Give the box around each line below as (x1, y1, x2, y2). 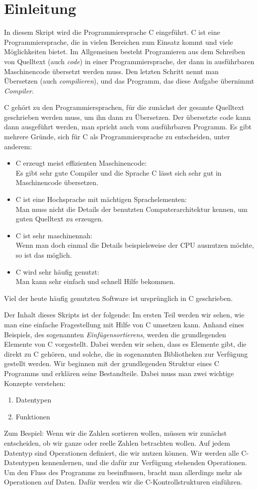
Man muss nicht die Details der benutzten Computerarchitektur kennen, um (15, 203, 248, 214)
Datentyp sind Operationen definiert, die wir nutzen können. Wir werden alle (4, 447, 239, 458)
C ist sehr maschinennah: (15, 230, 92, 240)
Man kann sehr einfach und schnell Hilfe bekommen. (15, 276, 175, 287)
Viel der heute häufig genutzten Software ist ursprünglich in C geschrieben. (4, 293, 233, 303)
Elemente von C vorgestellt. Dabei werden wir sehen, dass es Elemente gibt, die (4, 339, 247, 349)
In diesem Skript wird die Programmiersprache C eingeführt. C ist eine (4, 27, 220, 37)
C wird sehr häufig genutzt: (15, 266, 99, 277)
